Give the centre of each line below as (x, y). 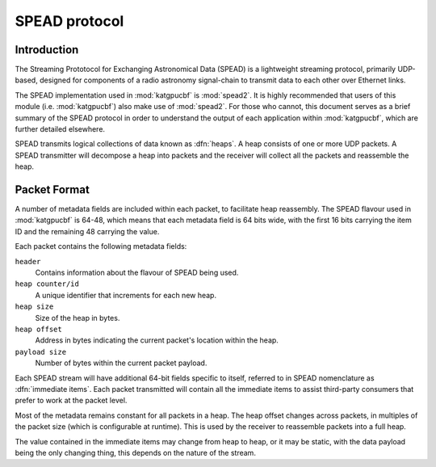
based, (26, 80)
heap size (34, 307)
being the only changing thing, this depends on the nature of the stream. (135, 452)
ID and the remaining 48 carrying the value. (87, 231)
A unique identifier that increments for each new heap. (126, 295)
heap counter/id (47, 284)
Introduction (47, 50)
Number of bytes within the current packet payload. (121, 363)
